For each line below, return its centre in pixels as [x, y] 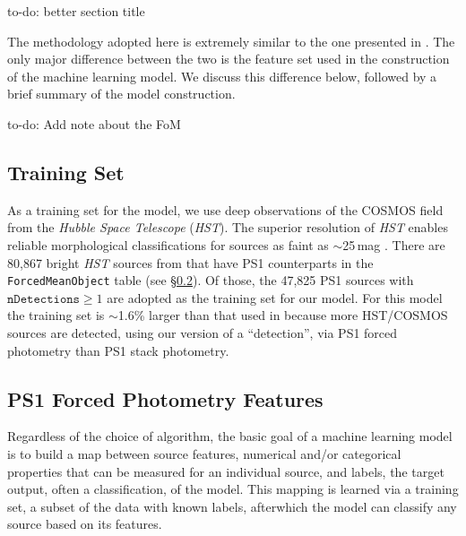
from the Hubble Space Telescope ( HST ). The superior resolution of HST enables [228, 227]
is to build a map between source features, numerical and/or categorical [204, 453]
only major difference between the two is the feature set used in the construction [229, 59]
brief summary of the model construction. [121, 94]
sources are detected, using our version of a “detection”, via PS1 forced [203, 332]
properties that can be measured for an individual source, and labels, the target [226, 471]
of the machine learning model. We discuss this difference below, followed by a [222, 76]
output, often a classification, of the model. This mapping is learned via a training [233, 489]
